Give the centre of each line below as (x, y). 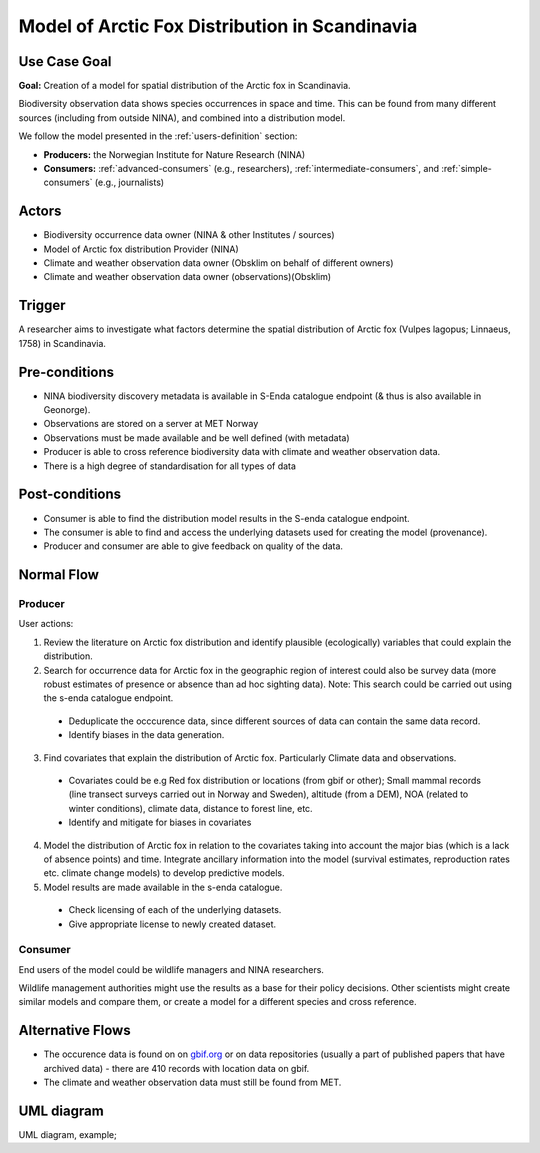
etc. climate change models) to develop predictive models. (164, 873)
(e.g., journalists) (129, 182)
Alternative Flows (74, 1030)
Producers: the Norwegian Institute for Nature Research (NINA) (174, 154)
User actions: (46, 624)
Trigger (42, 305)
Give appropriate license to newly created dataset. (172, 924)
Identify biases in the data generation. (146, 735)
